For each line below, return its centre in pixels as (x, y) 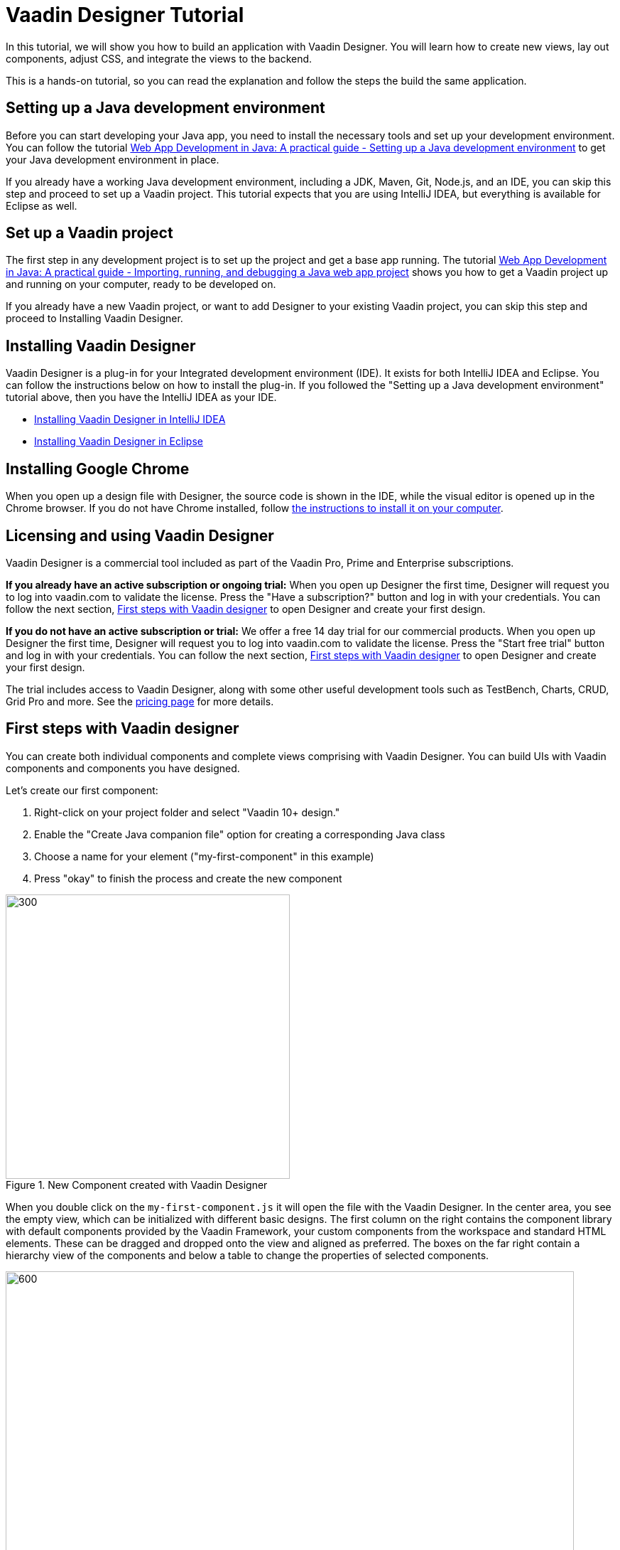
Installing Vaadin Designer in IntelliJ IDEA (130, 419)
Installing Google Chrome (98, 469)
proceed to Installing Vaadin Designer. (94, 319)
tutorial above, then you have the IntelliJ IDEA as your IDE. (141, 397)
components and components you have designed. (123, 768)
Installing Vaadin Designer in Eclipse (119, 442)
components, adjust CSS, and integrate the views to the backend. (159, 58)
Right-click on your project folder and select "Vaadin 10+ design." (187, 812)
